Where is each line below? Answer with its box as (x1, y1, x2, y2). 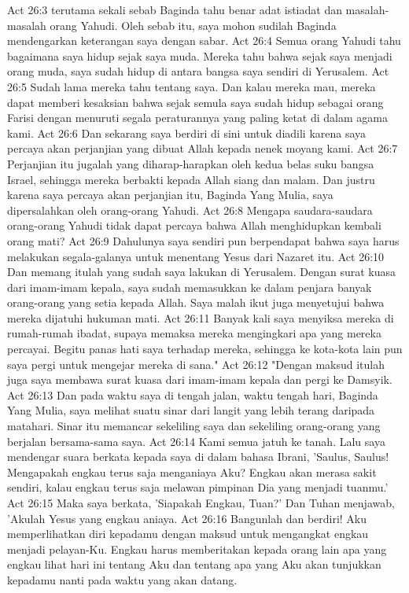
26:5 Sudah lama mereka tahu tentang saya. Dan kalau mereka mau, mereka (7, 78, 376, 94)
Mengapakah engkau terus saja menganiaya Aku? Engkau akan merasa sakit (7, 463, 377, 480)
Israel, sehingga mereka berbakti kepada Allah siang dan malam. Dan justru (7, 171, 375, 187)
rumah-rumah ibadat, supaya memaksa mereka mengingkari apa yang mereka (7, 325, 381, 341)
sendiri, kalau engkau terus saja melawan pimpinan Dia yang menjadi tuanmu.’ (7, 479, 389, 495)
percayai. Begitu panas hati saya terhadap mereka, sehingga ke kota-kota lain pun (7, 341, 403, 357)
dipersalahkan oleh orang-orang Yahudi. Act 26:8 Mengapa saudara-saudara (7, 201, 373, 218)
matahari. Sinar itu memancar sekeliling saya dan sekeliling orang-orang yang (7, 418, 381, 434)
